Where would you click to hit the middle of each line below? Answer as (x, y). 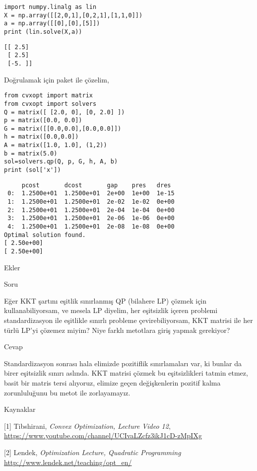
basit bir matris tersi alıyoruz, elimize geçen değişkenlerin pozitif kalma (112, 383)
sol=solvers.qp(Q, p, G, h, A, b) (61, 162)
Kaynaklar (20, 409)
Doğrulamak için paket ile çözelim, (57, 79)
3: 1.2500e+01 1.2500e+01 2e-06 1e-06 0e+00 (91, 218)
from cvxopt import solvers (50, 104)
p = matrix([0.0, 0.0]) (43, 120)
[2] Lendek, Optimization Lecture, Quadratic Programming (93, 452)
